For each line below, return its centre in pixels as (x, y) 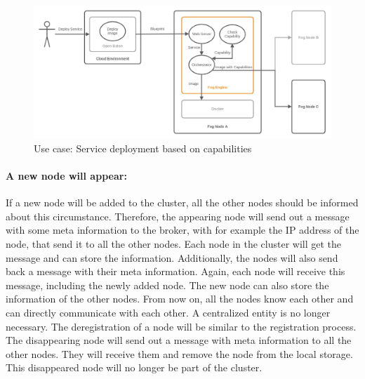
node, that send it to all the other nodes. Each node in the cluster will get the (174, 243)
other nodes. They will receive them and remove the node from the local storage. (179, 353)
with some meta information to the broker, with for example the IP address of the (182, 230)
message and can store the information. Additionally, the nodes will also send (172, 257)
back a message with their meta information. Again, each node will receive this (175, 271)
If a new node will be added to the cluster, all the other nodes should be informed (182, 202)
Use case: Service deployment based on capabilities (143, 148)
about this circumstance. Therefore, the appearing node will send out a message (178, 216)
